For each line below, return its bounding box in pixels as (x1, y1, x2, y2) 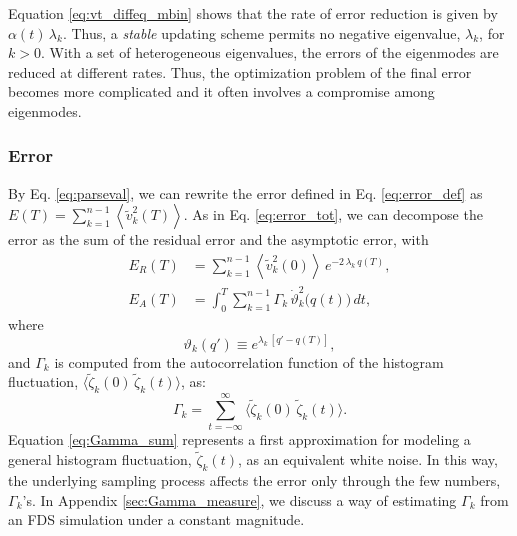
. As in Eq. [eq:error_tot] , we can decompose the (183, 204, 483, 225)
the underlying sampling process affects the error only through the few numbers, (8, 469, 501, 490)
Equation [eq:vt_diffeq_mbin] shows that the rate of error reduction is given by (8, 3, 498, 23)
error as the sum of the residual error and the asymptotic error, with (8, 229, 429, 250)
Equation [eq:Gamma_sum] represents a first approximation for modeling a (8, 429, 471, 450)
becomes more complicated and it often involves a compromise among (8, 81, 435, 102)
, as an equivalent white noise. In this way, (237, 449, 498, 470)
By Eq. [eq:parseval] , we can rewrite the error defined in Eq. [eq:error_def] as (8, 182, 483, 203)
